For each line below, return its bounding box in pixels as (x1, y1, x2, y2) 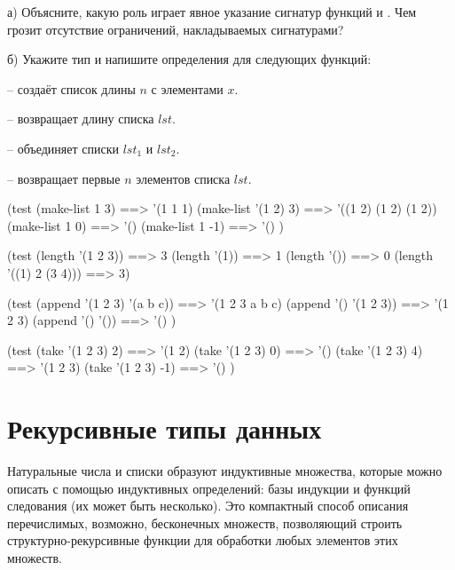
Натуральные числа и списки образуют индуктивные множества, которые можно (7, 462, 443, 480)
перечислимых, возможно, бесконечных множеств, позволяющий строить (7, 513, 403, 532)
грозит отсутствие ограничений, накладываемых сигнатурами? (7, 20, 344, 38)
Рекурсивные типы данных (7, 410, 322, 447)
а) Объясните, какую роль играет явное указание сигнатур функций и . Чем (7, 3, 417, 20)
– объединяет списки (7, 139, 119, 157)
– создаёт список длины (7, 79, 136, 98)
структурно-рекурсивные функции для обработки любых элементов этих (7, 531, 398, 550)
